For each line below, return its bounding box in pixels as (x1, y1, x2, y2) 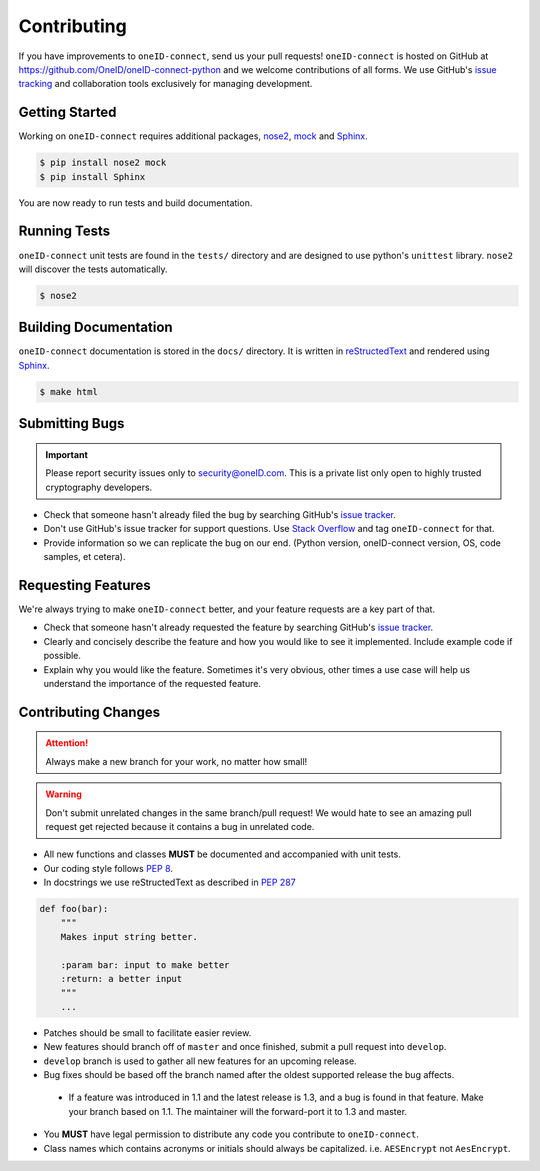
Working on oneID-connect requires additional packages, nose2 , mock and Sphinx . (18, 130, 369, 142)
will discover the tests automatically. (18, 263, 168, 275)
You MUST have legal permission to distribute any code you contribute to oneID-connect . (43, 1128, 420, 1140)
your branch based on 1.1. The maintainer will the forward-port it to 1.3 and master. (68, 1105, 408, 1117)
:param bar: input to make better (60, 959, 230, 970)
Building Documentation (18, 319, 174, 336)
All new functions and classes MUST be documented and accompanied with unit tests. (43, 848, 402, 860)
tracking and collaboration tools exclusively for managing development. (18, 78, 313, 90)
